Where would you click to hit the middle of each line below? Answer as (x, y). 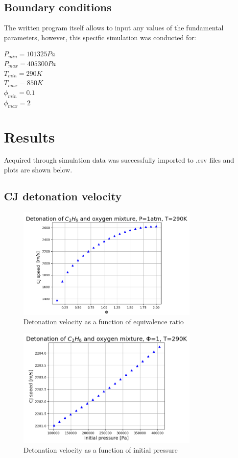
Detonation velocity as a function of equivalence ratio (104, 322)
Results (29, 136)
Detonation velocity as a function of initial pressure (101, 449)
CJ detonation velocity (63, 196)
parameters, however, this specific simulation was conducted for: (100, 37)
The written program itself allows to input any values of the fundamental (114, 28)
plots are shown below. (38, 170)
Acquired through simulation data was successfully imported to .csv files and (119, 160)
